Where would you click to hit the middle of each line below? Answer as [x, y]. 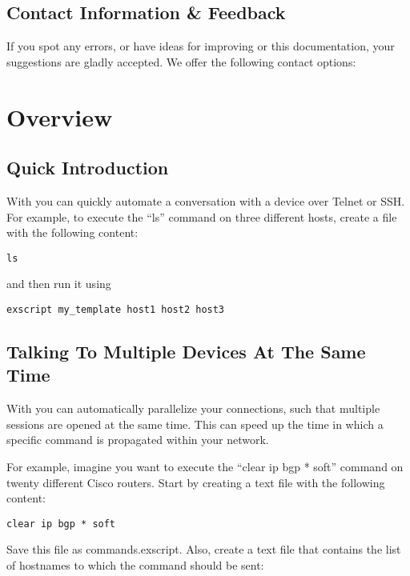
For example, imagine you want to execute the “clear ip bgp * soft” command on [205, 467]
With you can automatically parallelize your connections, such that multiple [193, 408]
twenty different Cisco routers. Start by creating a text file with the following [196, 482]
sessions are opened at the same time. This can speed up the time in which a [195, 424]
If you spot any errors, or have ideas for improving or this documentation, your [201, 46]
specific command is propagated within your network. [138, 440]
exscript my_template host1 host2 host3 [116, 310]
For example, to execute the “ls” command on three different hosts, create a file [202, 216]
